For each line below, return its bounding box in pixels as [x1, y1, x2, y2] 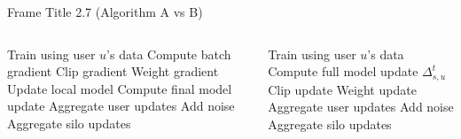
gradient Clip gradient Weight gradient [7, 62, 219, 81]
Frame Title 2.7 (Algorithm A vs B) [7, 3, 203, 20]
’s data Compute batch [106, 44, 231, 63]
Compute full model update [268, 62, 418, 81]
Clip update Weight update [268, 80, 417, 98]
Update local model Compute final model [7, 79, 232, 97]
